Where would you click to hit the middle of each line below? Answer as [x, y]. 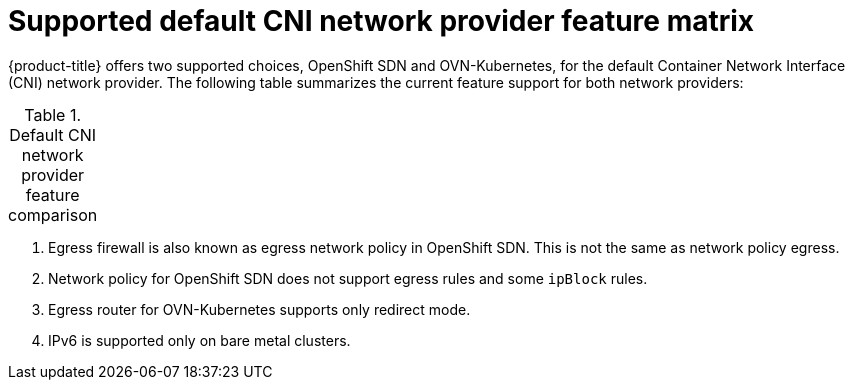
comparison [53, 214]
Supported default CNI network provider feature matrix [381, 21]
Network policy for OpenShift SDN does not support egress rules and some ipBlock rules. [348, 278]
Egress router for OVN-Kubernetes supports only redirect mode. [259, 309]
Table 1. [52, 114]
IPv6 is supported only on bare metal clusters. [199, 340]
